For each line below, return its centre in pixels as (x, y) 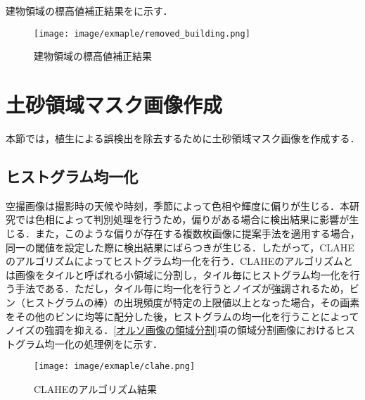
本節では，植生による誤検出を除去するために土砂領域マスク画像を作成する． (183, 138)
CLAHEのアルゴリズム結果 (95, 388)
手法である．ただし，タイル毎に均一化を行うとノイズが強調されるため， (182, 288)
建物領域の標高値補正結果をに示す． (89, 11)
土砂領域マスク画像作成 (114, 105)
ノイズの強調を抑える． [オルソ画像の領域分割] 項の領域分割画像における (171, 330)
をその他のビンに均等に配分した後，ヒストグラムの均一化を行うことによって (182, 316)
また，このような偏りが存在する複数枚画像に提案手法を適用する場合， (197, 233)
